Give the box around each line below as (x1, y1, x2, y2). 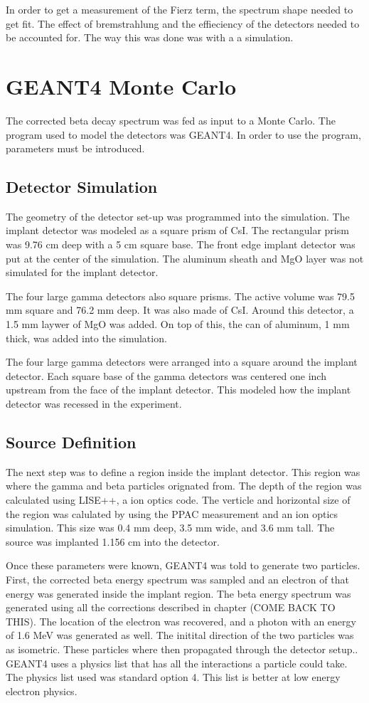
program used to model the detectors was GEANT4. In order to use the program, (6, 127, 361, 142)
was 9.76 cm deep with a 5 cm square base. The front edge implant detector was (6, 237, 355, 252)
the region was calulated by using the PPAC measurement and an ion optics (6, 506, 338, 521)
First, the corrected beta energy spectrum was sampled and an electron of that (6, 571, 349, 586)
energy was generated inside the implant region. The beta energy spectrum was (6, 586, 351, 601)
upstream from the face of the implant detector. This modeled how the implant (6, 382, 351, 397)
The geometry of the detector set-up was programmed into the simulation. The (6, 208, 350, 223)
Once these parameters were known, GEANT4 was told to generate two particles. (6, 558, 360, 573)
